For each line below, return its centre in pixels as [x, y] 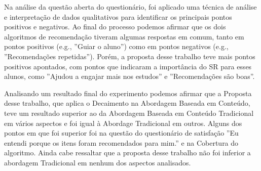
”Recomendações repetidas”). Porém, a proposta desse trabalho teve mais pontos [130, 56]
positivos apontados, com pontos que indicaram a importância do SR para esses [128, 66]
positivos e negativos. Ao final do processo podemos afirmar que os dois [115, 27]
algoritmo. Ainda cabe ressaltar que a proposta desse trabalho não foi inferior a [127, 153]
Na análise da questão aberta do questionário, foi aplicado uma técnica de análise [130, 7]
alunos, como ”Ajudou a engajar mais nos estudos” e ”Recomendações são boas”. [129, 76]
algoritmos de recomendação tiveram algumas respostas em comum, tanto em [124, 36]
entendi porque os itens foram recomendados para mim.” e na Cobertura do [121, 142]
